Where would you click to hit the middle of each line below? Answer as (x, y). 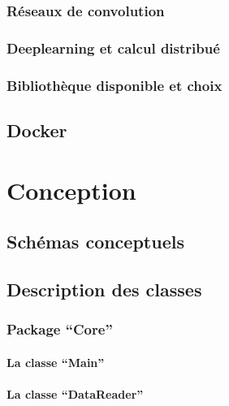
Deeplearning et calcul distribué (113, 48)
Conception (71, 190)
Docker (37, 130)
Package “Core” (60, 329)
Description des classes (104, 289)
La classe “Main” (56, 362)
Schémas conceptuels (95, 242)
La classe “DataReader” (75, 393)
